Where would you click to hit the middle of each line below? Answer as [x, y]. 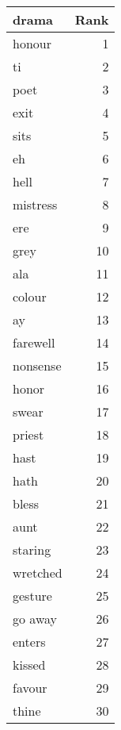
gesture [32, 596]
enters [29, 642]
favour [30, 688]
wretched [38, 572]
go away [35, 619]
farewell [34, 342]
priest [28, 434]
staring [32, 549]
